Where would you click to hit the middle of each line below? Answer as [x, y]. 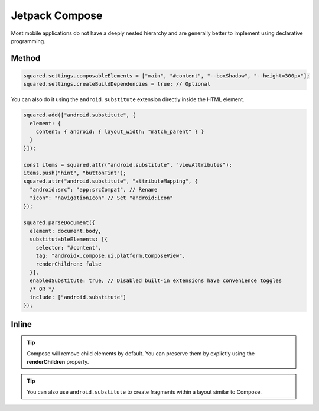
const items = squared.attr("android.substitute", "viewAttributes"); [128, 165]
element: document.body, [66, 231]
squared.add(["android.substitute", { [79, 115]
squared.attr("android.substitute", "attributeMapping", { [110, 181]
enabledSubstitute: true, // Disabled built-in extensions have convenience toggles [156, 281]
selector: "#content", [69, 247]
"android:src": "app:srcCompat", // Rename [94, 190]
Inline [21, 324]
